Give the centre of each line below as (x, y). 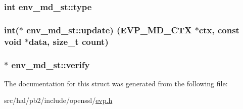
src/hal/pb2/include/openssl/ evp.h (58, 100)
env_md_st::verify (51, 64)
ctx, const (219, 30)
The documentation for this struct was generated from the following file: (116, 83)
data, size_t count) (68, 41)
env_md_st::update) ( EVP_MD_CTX (109, 30)
